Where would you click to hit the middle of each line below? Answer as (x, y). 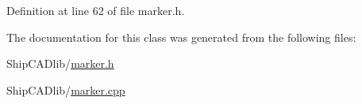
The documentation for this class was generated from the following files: (181, 37)
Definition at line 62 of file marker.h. (96, 10)
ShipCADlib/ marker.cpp (66, 89)
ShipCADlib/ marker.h (60, 63)
